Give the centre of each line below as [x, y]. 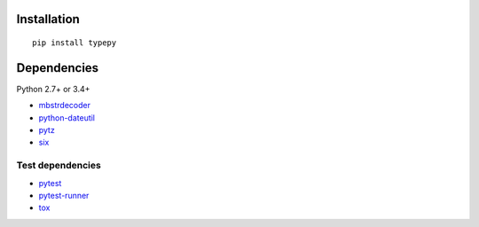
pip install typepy [75, 43]
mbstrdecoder [64, 106]
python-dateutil [67, 117]
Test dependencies [59, 166]
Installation [48, 19]
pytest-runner [64, 196]
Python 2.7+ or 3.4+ [53, 89]
